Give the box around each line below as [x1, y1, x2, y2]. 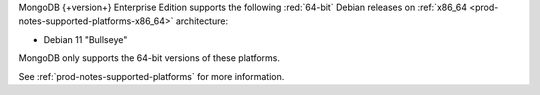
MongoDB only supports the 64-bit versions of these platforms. [18, 52, 280, 64]
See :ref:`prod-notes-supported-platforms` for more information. [18, 70, 285, 82]
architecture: [175, 15, 229, 27]
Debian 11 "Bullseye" [43, 33, 128, 45]
